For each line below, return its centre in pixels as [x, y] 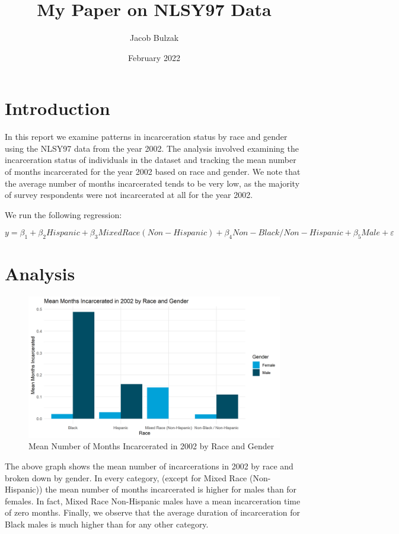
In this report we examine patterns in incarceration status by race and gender [146, 137]
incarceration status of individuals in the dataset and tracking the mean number [151, 160]
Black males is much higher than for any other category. [107, 524]
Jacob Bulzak [154, 38]
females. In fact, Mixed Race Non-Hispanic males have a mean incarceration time [153, 501]
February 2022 [154, 57]
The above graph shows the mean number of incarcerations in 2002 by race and [149, 466]
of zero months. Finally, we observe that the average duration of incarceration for [153, 512]
